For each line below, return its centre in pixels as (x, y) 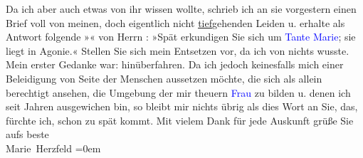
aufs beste (27, 134)
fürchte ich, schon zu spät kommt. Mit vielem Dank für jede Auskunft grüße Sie (180, 120)
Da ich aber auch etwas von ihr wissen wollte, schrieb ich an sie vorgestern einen (181, 9)
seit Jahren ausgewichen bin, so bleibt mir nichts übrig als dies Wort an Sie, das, (182, 106)
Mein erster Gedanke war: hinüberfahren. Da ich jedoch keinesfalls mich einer (175, 64)
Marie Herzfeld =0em (53, 148)
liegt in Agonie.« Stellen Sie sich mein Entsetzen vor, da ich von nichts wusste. (178, 50)
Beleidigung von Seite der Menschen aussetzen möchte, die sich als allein (164, 78)
